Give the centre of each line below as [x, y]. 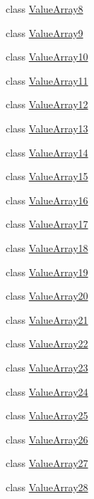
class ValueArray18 [47, 247]
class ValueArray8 [45, 9]
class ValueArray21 [47, 319]
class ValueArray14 [47, 152]
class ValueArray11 [47, 80]
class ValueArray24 [47, 391]
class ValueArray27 [47, 463]
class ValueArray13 [47, 128]
